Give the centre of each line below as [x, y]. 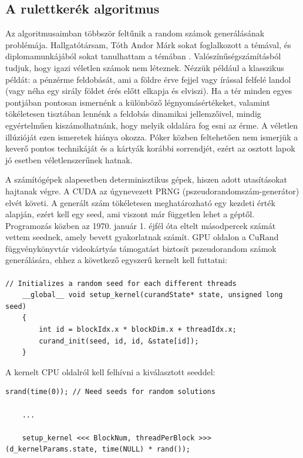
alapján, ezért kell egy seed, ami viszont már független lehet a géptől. [130, 214]
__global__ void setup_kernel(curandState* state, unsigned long [152, 295]
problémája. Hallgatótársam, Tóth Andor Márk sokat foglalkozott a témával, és [148, 44]
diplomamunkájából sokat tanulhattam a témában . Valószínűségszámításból [143, 56]
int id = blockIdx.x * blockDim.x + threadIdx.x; [138, 330]
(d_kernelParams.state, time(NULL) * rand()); [98, 449]
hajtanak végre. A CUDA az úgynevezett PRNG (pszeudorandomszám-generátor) [152, 191]
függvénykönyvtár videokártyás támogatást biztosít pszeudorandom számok [141, 248]
